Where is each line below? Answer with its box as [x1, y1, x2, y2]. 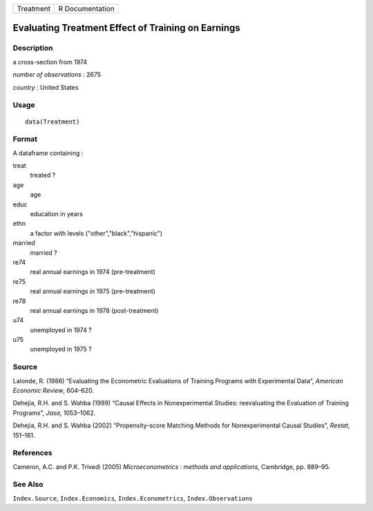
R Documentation [58, 4, 115, 13]
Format [12, 135, 38, 144]
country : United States [12, 83, 79, 91]
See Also [12, 480, 44, 490]
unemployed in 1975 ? [30, 345, 93, 354]
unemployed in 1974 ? [30, 325, 93, 334]
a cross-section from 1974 [12, 57, 88, 66]
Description [12, 44, 53, 53]
